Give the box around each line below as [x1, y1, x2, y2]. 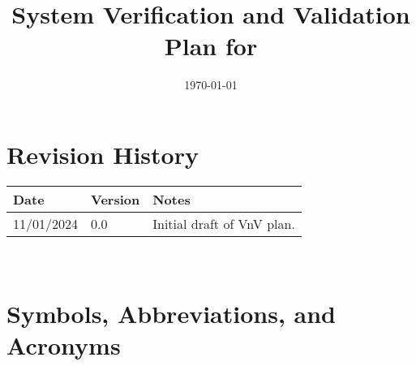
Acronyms [6, 328, 121, 361]
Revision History [6, 137, 199, 170]
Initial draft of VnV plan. [152, 213, 295, 233]
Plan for [164, 29, 258, 62]
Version [91, 189, 140, 209]
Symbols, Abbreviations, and [6, 296, 336, 329]
